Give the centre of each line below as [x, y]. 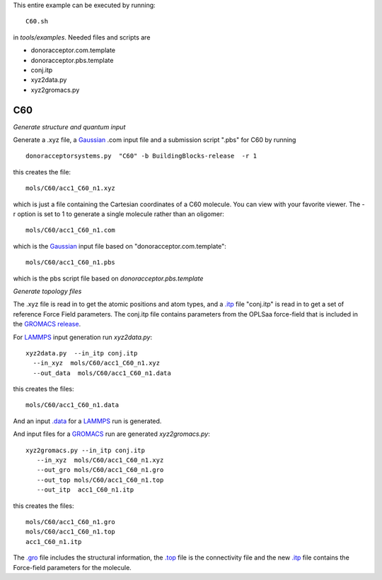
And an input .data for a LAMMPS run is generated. [87, 421]
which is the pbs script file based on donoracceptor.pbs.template [108, 278]
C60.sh [37, 22]
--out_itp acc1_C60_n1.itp [85, 490]
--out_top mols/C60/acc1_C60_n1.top [100, 480]
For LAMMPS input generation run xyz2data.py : [82, 337]
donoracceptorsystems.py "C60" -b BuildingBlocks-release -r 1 [141, 156]
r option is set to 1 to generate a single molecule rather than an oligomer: [118, 214]
